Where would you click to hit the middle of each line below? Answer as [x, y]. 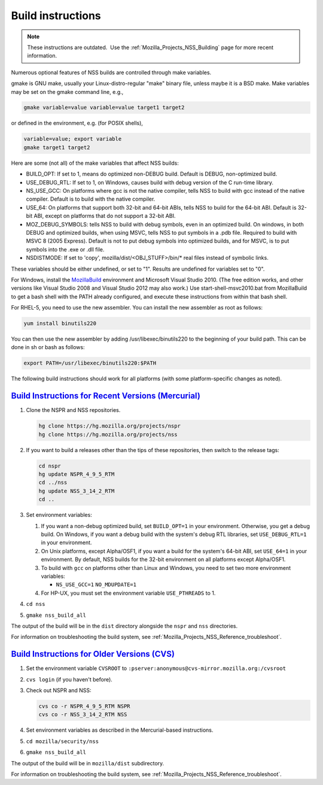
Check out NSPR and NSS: [59, 690]
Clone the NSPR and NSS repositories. [73, 410]
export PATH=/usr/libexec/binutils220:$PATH [90, 363]
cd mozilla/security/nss [62, 741]
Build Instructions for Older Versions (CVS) [93, 654]
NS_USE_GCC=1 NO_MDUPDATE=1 [96, 585]
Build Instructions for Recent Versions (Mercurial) [106, 396]
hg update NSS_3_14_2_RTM [77, 491]
